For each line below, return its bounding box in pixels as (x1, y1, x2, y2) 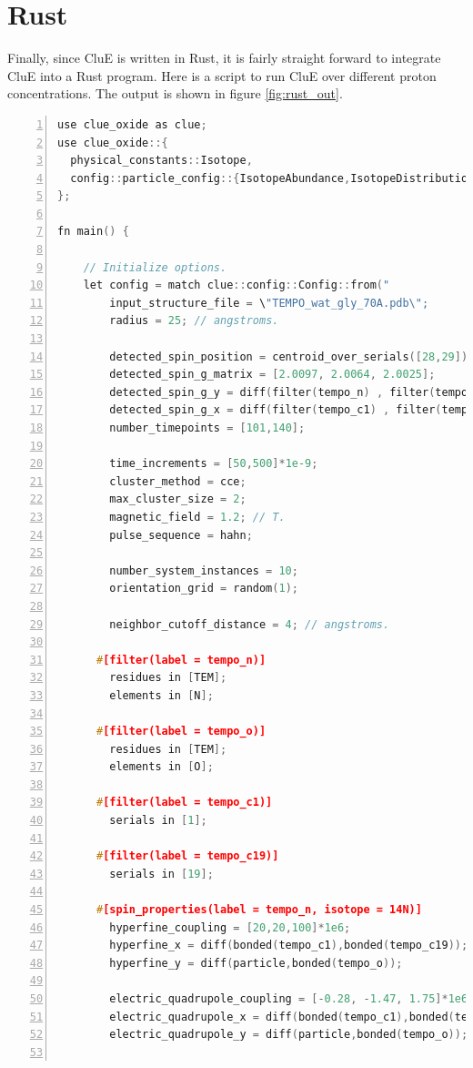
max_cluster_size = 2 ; (109, 493, 247, 506)
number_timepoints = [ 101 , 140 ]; (109, 422, 306, 434)
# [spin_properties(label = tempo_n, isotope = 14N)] (96, 903, 422, 917)
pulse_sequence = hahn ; (109, 528, 253, 542)
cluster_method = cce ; (109, 474, 247, 488)
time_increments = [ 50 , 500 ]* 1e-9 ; (109, 457, 318, 471)
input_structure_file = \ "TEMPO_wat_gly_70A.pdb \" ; (109, 296, 429, 310)
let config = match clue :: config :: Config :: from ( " (83, 279, 390, 292)
